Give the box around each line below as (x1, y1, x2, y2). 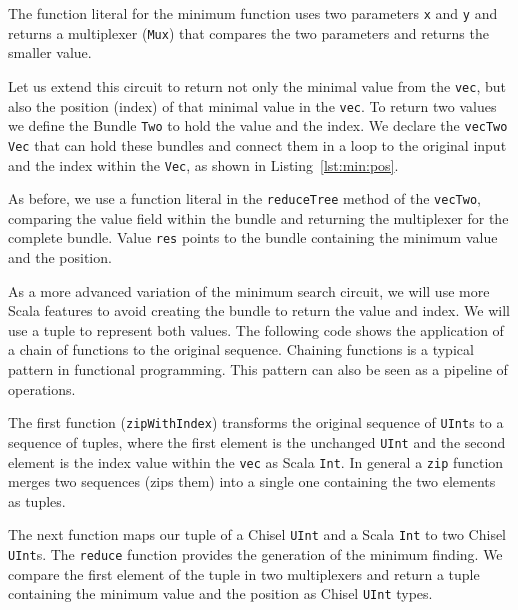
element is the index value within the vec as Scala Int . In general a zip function (8, 451, 504, 472)
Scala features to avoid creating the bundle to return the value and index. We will (8, 300, 510, 321)
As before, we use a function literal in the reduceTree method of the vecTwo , (8, 188, 481, 209)
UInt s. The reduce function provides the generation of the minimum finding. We (8, 544, 503, 565)
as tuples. (8, 490, 66, 511)
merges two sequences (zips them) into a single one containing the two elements (8, 471, 496, 492)
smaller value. (8, 42, 92, 63)
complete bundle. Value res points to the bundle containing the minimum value (8, 227, 498, 248)
